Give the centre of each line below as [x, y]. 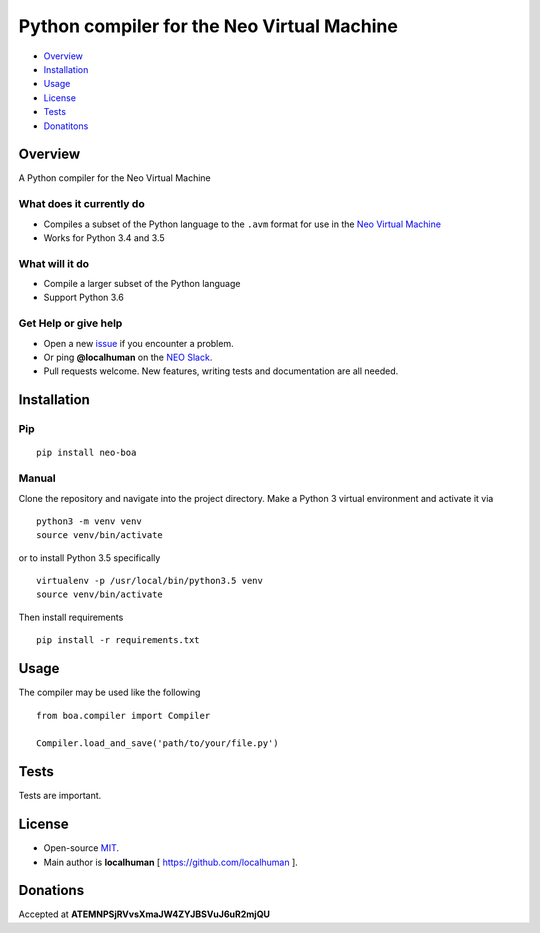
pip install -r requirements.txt [118, 640]
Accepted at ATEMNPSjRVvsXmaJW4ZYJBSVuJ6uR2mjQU [144, 914]
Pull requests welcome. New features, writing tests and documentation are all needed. [221, 371]
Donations [51, 890]
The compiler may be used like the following [109, 692]
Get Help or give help [70, 323]
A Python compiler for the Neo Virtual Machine [115, 178]
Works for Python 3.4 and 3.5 [104, 237]
